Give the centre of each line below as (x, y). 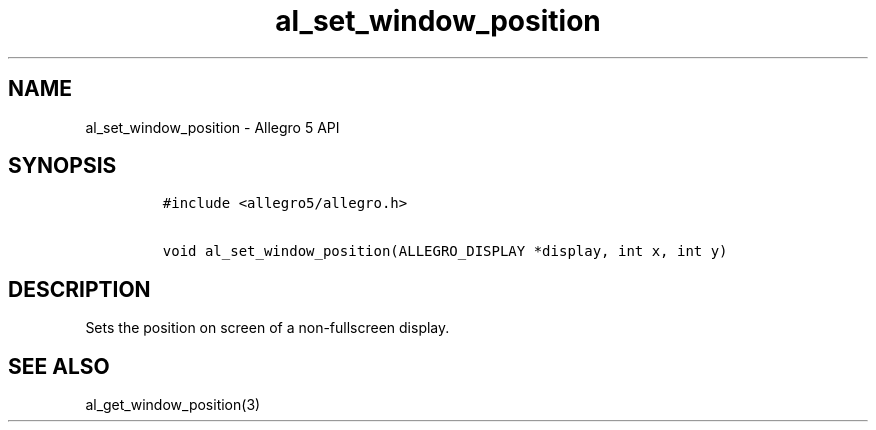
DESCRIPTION (79, 289)
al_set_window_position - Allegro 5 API (212, 127)
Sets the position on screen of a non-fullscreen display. (267, 328)
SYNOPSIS (62, 166)
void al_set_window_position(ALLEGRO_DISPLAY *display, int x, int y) (445, 251)
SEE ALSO (59, 366)
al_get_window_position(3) (173, 405)
